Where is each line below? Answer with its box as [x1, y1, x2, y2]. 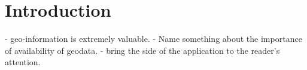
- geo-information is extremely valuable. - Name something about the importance [5, 32, 302, 45]
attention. [5, 56, 41, 68]
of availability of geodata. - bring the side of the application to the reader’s [5, 44, 280, 56]
